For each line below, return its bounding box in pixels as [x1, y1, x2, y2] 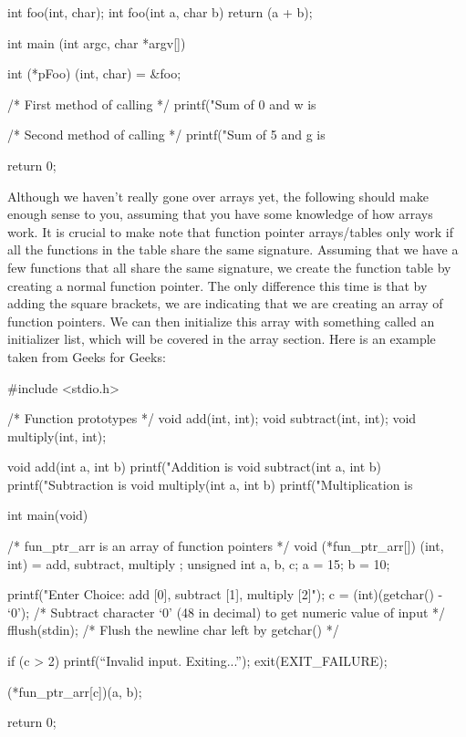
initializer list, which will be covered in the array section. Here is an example [7, 329, 436, 348]
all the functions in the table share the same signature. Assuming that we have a [7, 240, 459, 259]
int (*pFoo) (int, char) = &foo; [7, 64, 181, 83]
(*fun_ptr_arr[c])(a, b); [7, 681, 142, 701]
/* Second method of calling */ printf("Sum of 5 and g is [7, 125, 326, 144]
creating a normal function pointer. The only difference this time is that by [7, 275, 428, 295]
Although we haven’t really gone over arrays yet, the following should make [7, 186, 429, 205]
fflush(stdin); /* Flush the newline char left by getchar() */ [7, 620, 339, 639]
